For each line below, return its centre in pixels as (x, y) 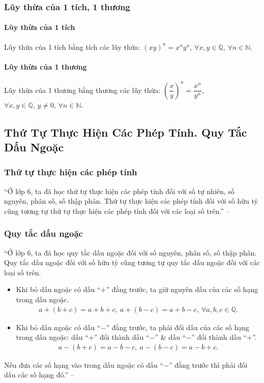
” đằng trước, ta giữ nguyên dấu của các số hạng (182, 289)
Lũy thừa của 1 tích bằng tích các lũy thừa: (72, 46)
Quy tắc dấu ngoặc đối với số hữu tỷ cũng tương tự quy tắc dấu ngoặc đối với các (132, 262)
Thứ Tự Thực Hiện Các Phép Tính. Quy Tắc (126, 132)
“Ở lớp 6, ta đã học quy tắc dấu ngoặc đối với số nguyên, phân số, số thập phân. (130, 252)
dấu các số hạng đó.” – (39, 375)
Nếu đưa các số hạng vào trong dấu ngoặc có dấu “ (84, 364)
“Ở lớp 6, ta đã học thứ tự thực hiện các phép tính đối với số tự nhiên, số (119, 191)
